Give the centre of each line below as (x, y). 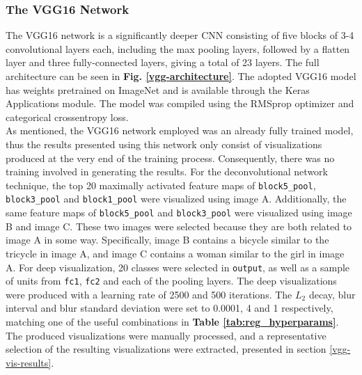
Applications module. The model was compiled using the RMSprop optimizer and (180, 103)
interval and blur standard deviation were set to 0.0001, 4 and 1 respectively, (170, 308)
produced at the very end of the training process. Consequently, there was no (170, 158)
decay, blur (332, 294)
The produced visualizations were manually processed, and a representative (166, 335)
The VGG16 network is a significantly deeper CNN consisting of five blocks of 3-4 (180, 35)
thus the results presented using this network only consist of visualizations (164, 144)
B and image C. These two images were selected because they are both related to (179, 226)
